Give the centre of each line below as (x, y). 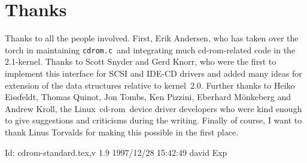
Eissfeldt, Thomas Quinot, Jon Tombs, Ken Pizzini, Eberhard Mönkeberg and (148, 97)
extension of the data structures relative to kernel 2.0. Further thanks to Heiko (150, 85)
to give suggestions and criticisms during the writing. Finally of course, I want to (153, 120)
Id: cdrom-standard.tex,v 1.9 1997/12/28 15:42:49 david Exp (116, 152)
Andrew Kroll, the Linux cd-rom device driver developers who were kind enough (153, 108)
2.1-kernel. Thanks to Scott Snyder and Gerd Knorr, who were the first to (141, 61)
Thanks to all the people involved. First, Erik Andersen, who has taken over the (152, 38)
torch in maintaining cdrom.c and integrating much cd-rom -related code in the (150, 49)
